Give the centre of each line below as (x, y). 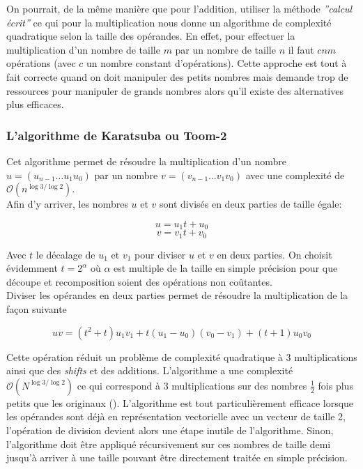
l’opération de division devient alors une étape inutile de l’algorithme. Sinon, (170, 430)
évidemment (32, 268)
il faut (301, 49)
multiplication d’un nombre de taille (83, 49)
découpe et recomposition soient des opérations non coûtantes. (139, 281)
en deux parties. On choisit (275, 254)
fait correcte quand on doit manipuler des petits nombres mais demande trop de (177, 76)
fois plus (335, 385)
